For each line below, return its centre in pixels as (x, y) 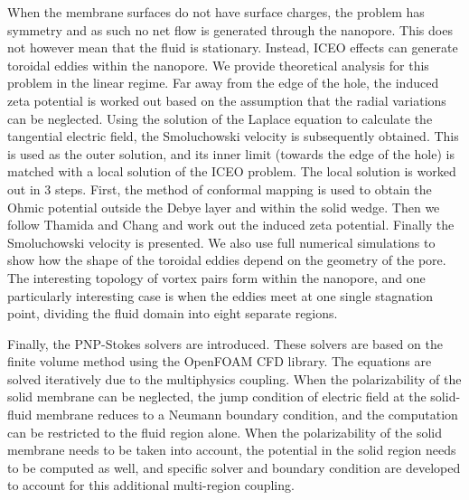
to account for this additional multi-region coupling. (151, 485)
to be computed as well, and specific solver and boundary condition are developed (234, 467)
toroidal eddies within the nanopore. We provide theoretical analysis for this (218, 65)
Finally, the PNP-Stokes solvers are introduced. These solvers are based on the (225, 343)
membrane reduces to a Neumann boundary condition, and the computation (247, 415)
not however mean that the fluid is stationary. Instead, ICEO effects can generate (233, 47)
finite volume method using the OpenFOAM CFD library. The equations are (220, 361)
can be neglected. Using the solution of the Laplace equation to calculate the (220, 118)
